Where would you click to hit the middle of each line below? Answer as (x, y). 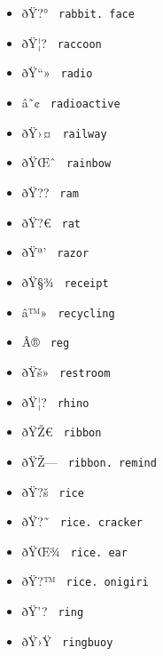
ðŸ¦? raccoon (62, 42)
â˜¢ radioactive (71, 102)
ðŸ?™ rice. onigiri (85, 581)
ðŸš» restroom (66, 371)
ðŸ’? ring (53, 611)
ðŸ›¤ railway (64, 132)
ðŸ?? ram (50, 192)
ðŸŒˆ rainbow (66, 162)
